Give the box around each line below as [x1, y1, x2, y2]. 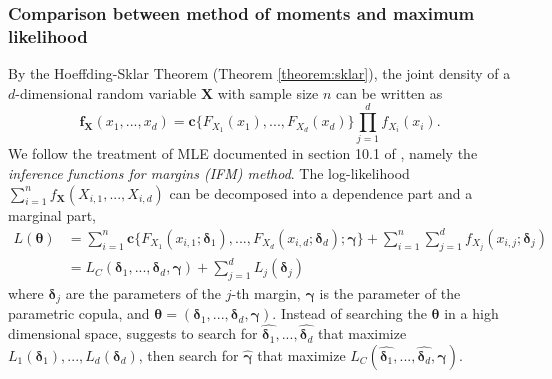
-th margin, [231, 282, 301, 303]
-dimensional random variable [15, 82, 197, 103]
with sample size [217, 82, 319, 103]
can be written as [335, 82, 443, 103]
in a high [444, 303, 499, 324]
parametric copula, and [8, 303, 150, 324]
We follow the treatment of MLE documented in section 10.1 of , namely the [8, 143, 478, 164]
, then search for [138, 344, 239, 365]
